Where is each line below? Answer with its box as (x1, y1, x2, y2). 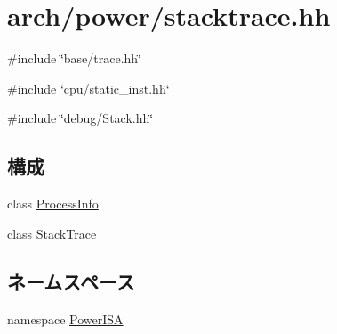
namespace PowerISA (7, 309, 124, 328)
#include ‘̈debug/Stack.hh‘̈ (7, 109, 154, 127)
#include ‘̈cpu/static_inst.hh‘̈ (7, 78, 170, 97)
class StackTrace (7, 224, 97, 242)
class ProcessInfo (7, 194, 99, 213)
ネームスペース (7, 267, 135, 295)
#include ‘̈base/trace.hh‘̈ (7, 49, 142, 68)
